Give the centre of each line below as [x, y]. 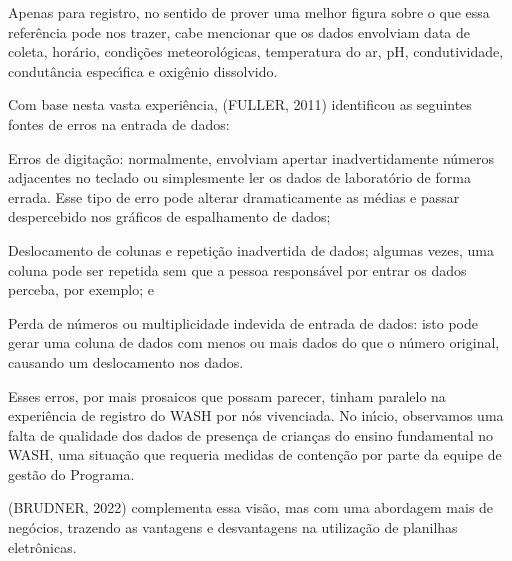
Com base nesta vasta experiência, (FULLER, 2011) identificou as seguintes [240, 104]
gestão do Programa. [71, 473]
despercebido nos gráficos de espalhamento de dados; [169, 216]
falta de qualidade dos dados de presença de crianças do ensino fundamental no [251, 434]
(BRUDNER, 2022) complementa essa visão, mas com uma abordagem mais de [251, 507]
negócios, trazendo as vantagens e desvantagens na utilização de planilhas [233, 527]
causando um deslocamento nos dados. [126, 361]
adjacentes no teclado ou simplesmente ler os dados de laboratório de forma [239, 177]
